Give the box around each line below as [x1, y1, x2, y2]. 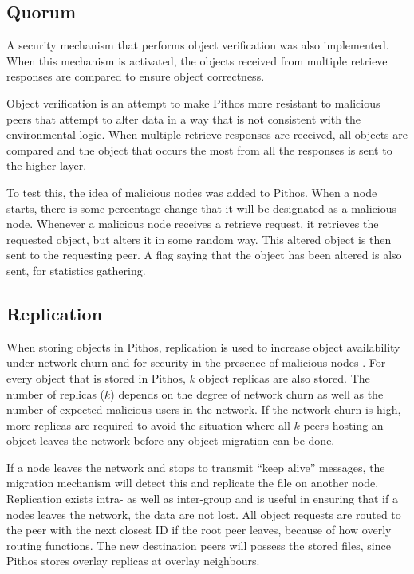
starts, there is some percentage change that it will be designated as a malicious [6, 199, 397, 216]
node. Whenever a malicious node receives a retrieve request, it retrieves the [6, 215, 379, 232]
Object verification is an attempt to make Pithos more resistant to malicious [6, 94, 380, 111]
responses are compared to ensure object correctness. [6, 68, 265, 85]
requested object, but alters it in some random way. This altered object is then [6, 230, 392, 247]
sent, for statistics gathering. [6, 261, 146, 278]
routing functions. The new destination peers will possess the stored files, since [6, 537, 391, 553]
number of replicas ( [6, 385, 105, 402]
